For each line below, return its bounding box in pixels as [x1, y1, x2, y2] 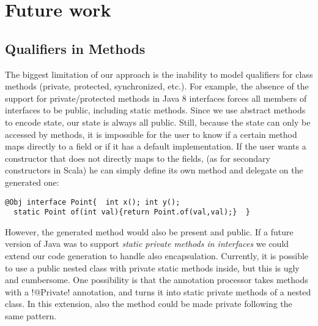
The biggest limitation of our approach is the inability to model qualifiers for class [5, 67, 313, 80]
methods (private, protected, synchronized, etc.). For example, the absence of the [5, 80, 309, 93]
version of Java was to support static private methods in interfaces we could [5, 237, 289, 250]
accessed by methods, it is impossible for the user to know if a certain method [5, 127, 297, 140]
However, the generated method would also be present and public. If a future [5, 225, 294, 238]
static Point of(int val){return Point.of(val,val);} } [13, 208, 250, 217]
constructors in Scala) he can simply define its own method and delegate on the [5, 164, 303, 176]
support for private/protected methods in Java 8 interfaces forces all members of [5, 91, 307, 104]
